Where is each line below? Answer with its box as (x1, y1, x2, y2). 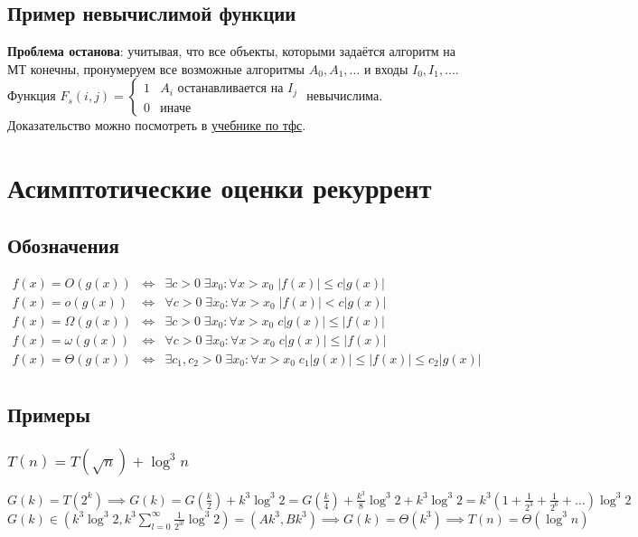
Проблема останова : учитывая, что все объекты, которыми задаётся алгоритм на (7, 42, 456, 61)
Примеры (7, 400, 90, 429)
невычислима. (306, 86, 383, 105)
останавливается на (177, 82, 284, 96)
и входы (363, 59, 408, 78)
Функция (7, 86, 56, 105)
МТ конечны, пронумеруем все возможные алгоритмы (7, 59, 305, 78)
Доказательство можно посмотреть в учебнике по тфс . (7, 116, 306, 135)
